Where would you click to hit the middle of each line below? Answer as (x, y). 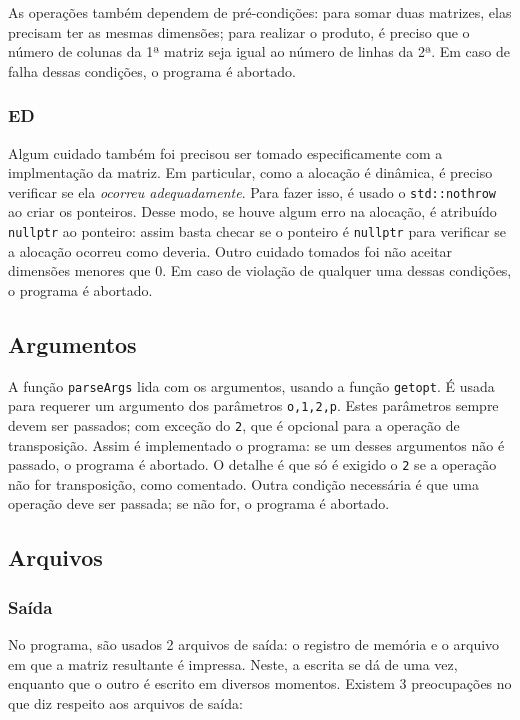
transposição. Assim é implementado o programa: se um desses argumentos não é (256, 444)
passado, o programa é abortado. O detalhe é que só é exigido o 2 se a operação (252, 464)
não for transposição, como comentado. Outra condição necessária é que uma (243, 483)
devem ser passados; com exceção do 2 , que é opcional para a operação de (234, 424)
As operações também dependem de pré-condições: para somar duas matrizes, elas (260, 12)
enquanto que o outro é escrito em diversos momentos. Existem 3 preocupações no (260, 683)
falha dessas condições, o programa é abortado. (152, 70)
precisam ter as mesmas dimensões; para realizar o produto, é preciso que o (239, 31)
